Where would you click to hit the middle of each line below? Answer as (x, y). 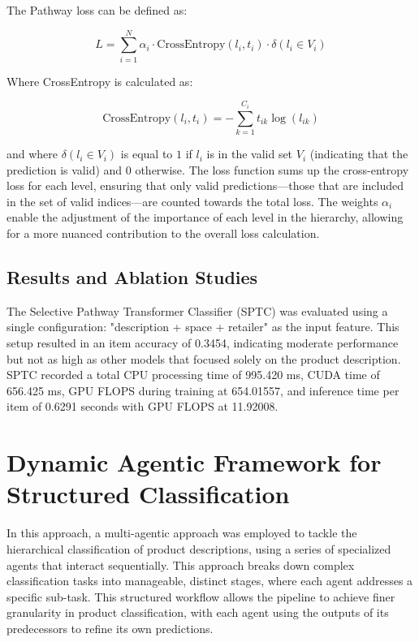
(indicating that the (359, 154)
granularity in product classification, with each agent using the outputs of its (198, 612)
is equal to (147, 154)
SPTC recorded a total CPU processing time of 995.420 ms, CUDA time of (193, 375)
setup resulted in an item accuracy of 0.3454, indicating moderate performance (203, 343)
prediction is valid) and (65, 169)
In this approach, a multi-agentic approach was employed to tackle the (182, 533)
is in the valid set (250, 154)
